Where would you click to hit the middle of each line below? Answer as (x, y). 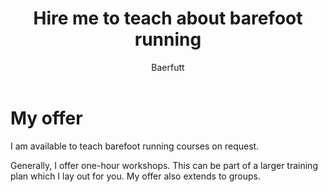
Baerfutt (168, 67)
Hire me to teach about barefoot (168, 18)
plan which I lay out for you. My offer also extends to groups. (135, 176)
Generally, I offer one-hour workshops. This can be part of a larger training (164, 165)
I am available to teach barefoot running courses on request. (135, 146)
